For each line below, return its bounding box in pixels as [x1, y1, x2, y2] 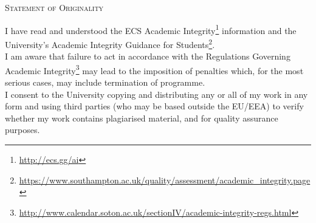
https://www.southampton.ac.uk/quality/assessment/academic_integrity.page [19, 173, 311, 186]
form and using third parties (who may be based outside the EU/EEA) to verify [5, 100, 304, 112]
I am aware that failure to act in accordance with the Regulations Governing [5, 50, 290, 63]
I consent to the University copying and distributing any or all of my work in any [5, 87, 308, 100]
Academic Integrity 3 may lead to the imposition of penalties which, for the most [5, 62, 304, 77]
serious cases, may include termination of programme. [5, 75, 205, 88]
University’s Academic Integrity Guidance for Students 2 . [5, 36, 215, 50]
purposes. [5, 123, 40, 136]
